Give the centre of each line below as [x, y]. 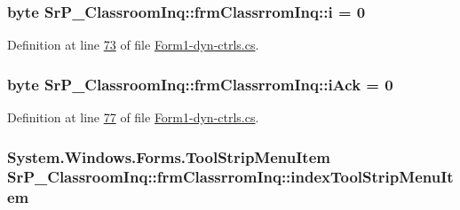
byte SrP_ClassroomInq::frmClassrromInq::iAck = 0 [200, 84]
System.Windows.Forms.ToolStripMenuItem [169, 156]
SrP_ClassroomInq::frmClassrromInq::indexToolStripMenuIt [230, 177]
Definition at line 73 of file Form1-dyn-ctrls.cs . [133, 45]
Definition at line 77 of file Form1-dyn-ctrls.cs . [133, 117]
